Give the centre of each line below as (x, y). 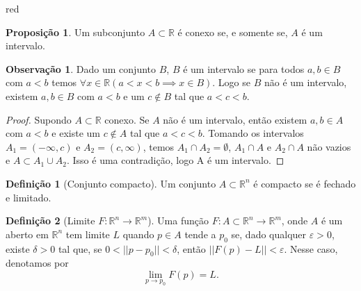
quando (138, 234)
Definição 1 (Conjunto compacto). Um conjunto (111, 183)
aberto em (27, 234)
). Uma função (178, 221)
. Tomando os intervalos (253, 133)
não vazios (329, 146)
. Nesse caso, (311, 248)
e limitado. (29, 197)
